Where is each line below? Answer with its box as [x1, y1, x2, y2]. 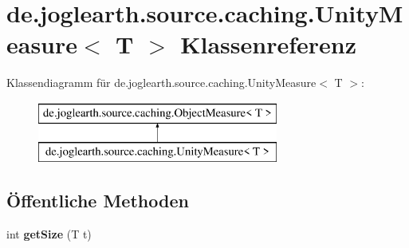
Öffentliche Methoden [6, 188, 189, 213]
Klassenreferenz [180, 28, 357, 61]
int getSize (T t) [6, 226, 92, 242]
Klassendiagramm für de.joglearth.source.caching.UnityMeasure [6, 74, 317, 91]
